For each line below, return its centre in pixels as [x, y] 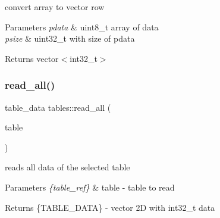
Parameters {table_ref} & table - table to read [90, 187]
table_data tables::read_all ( [58, 107]
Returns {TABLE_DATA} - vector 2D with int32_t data [110, 207]
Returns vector [32, 58]
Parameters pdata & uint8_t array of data [82, 27]
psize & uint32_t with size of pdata [70, 38]
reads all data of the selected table [67, 167]
